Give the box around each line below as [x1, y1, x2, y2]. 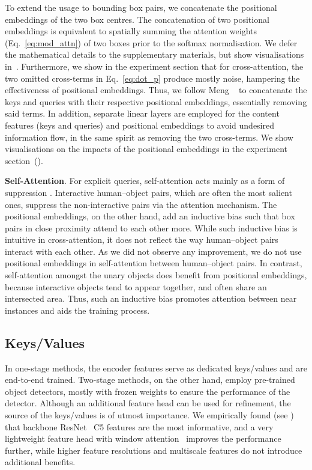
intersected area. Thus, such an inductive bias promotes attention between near [5, 292, 297, 305]
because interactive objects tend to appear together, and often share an [5, 280, 267, 293]
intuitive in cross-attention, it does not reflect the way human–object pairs [5, 233, 278, 246]
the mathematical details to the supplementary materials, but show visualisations [5, 48, 304, 61]
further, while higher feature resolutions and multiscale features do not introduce [5, 444, 302, 456]
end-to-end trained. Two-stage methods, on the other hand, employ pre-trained [5, 373, 295, 386]
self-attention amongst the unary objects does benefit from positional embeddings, [5, 269, 307, 281]
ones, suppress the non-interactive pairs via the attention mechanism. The [5, 198, 277, 210]
